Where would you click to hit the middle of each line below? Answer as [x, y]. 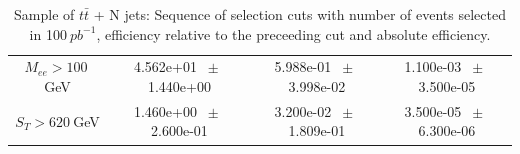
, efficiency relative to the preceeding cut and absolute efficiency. [293, 33]
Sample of [44, 14]
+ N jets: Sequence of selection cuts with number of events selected [299, 14]
